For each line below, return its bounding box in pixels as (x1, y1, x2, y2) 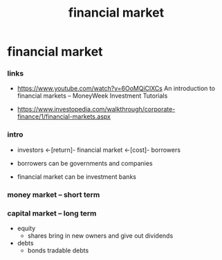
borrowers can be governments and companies (17, 159, 154, 167)
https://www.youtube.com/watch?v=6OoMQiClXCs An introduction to (17, 85, 216, 93)
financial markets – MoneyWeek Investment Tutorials (17, 92, 168, 100)
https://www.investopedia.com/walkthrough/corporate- (17, 105, 176, 114)
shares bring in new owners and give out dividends (27, 232, 174, 240)
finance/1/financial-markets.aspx (17, 112, 111, 121)
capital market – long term (7, 208, 97, 218)
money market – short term (7, 189, 100, 199)
